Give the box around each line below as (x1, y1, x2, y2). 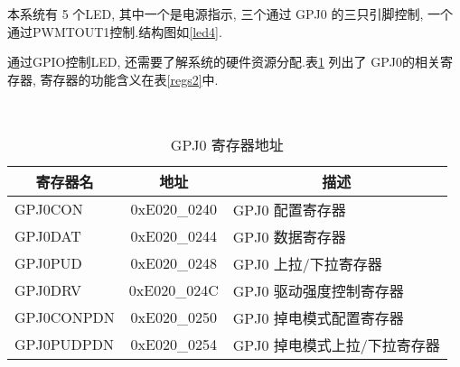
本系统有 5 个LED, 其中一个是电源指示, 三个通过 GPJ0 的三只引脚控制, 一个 (7, 5, 454, 23)
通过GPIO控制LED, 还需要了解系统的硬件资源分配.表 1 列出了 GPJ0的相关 (7, 52, 440, 71)
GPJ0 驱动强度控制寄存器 (232, 280, 404, 301)
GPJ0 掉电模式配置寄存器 (232, 307, 404, 328)
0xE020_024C (128, 280, 219, 301)
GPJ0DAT (14, 225, 81, 247)
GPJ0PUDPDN (14, 334, 114, 355)
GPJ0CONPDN (14, 307, 115, 328)
